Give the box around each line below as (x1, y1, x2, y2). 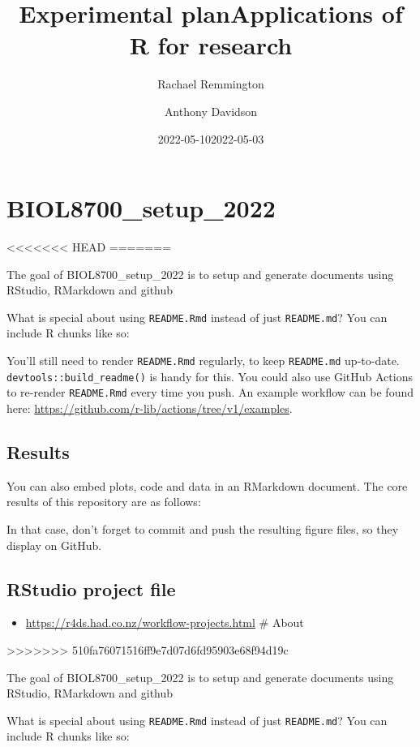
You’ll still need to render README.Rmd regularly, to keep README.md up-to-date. (6, 352, 400, 369)
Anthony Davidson (164, 102, 258, 119)
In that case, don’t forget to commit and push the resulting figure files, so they (6, 521, 399, 538)
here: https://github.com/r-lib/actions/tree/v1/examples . (6, 400, 293, 417)
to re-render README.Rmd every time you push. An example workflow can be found (6, 384, 414, 401)
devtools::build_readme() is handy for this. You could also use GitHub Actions (6, 367, 413, 384)
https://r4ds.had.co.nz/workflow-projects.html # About (25, 614, 304, 631)
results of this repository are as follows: (6, 493, 201, 510)
